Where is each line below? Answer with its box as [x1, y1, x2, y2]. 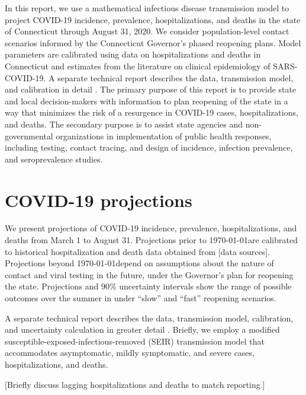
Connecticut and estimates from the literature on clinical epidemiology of [5, 59, 270, 72]
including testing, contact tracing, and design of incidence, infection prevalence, [5, 141, 293, 154]
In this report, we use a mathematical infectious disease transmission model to [5, 2, 289, 14]
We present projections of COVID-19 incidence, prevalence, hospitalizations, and [5, 222, 297, 234]
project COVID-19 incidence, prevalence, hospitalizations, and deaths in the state [5, 13, 301, 26]
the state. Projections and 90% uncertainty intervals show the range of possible [5, 280, 292, 292]
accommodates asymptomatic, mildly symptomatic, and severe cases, [5, 346, 255, 359]
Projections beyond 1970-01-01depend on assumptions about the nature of [5, 257, 274, 269]
